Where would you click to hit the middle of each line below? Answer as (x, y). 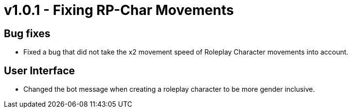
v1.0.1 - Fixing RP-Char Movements (119, 10)
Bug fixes (27, 33)
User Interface (40, 70)
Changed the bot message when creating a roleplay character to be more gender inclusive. (169, 89)
